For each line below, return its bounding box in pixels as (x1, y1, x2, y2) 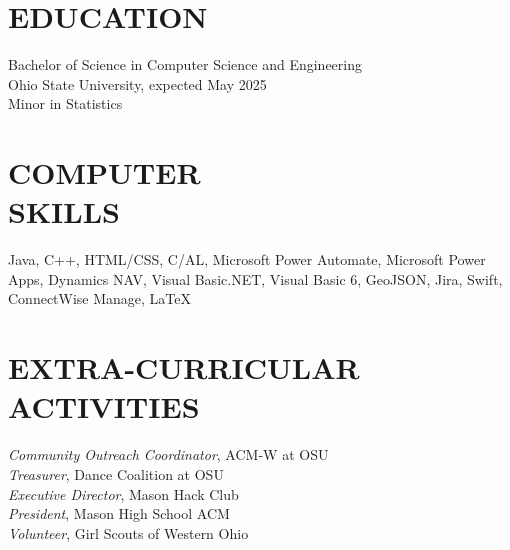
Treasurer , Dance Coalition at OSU (8, 463, 224, 484)
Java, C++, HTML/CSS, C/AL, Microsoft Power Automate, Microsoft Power (8, 249, 486, 270)
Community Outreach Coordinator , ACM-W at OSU (8, 444, 329, 465)
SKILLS (8, 191, 120, 232)
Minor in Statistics (8, 93, 123, 114)
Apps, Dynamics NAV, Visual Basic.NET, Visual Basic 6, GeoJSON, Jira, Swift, (8, 268, 503, 289)
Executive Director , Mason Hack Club (8, 483, 239, 504)
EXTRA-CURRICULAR (8, 347, 360, 388)
